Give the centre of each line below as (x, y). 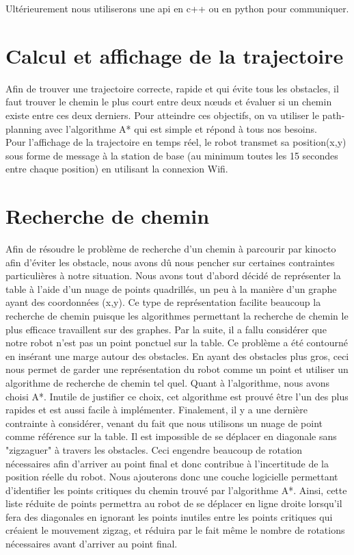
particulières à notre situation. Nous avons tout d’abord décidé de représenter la (173, 275)
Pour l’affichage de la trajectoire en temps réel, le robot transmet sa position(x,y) (176, 142)
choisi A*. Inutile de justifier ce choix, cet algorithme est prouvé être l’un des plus (177, 396)
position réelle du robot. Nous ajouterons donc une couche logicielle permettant (172, 477)
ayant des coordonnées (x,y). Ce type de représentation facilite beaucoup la (163, 302)
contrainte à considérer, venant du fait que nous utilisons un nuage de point (164, 423)
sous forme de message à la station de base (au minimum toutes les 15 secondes (172, 155)
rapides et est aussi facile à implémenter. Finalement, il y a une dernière (157, 410)
